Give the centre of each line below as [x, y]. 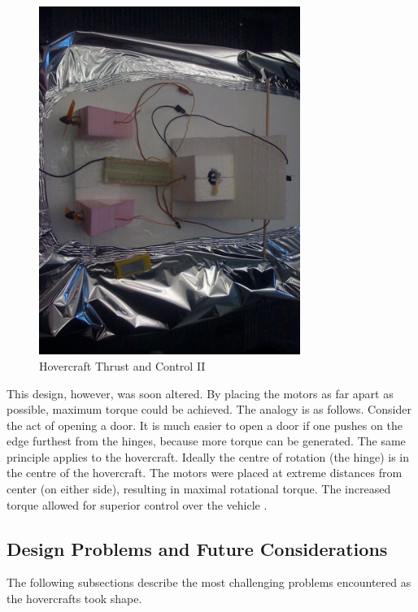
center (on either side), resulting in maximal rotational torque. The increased [199, 489]
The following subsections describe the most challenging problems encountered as [209, 582]
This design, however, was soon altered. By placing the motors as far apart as [200, 393]
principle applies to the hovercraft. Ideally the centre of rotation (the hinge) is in [208, 456]
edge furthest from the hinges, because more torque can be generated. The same [206, 441]
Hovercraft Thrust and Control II [122, 365]
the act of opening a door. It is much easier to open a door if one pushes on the [205, 425]
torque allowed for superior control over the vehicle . [137, 504]
